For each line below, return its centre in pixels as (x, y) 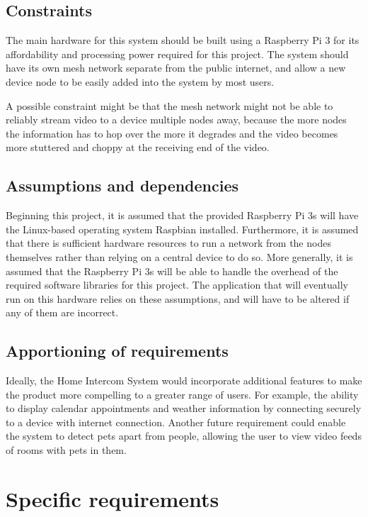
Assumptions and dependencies (122, 185)
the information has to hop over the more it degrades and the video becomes (172, 133)
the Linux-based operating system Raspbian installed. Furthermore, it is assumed (182, 229)
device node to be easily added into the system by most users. (140, 81)
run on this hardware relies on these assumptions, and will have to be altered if (178, 298)
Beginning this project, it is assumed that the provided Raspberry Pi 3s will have (182, 215)
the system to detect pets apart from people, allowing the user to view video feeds (184, 436)
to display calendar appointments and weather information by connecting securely (184, 408)
